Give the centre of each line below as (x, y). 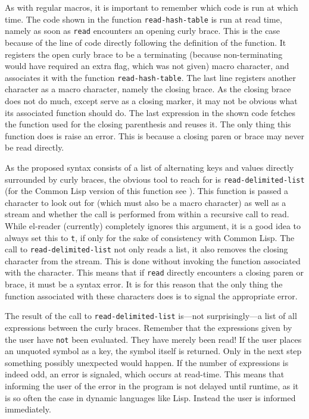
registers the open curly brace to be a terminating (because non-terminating (144, 54)
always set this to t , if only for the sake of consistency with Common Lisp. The (150, 237)
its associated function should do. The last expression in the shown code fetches (150, 112)
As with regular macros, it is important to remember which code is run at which (152, 7)
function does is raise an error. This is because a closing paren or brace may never (154, 135)
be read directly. (35, 147)
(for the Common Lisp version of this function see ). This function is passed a (147, 191)
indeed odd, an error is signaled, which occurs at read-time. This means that (145, 374)
